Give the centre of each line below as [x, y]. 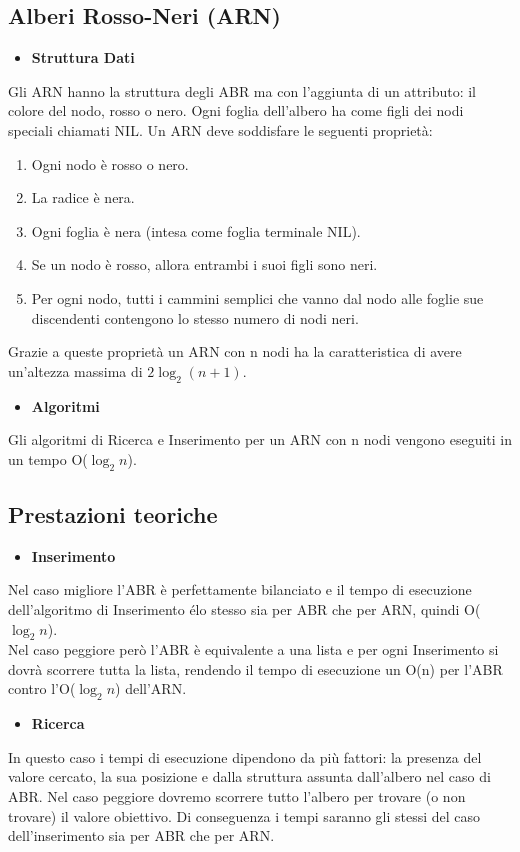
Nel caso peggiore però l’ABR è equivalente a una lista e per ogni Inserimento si [253, 649]
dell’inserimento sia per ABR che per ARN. [141, 835]
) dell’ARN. [151, 688]
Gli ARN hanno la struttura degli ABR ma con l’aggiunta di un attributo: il [242, 90]
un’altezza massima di [75, 370]
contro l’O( [42, 688]
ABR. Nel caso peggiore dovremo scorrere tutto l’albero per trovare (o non [237, 796]
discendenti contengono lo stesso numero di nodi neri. [195, 317]
